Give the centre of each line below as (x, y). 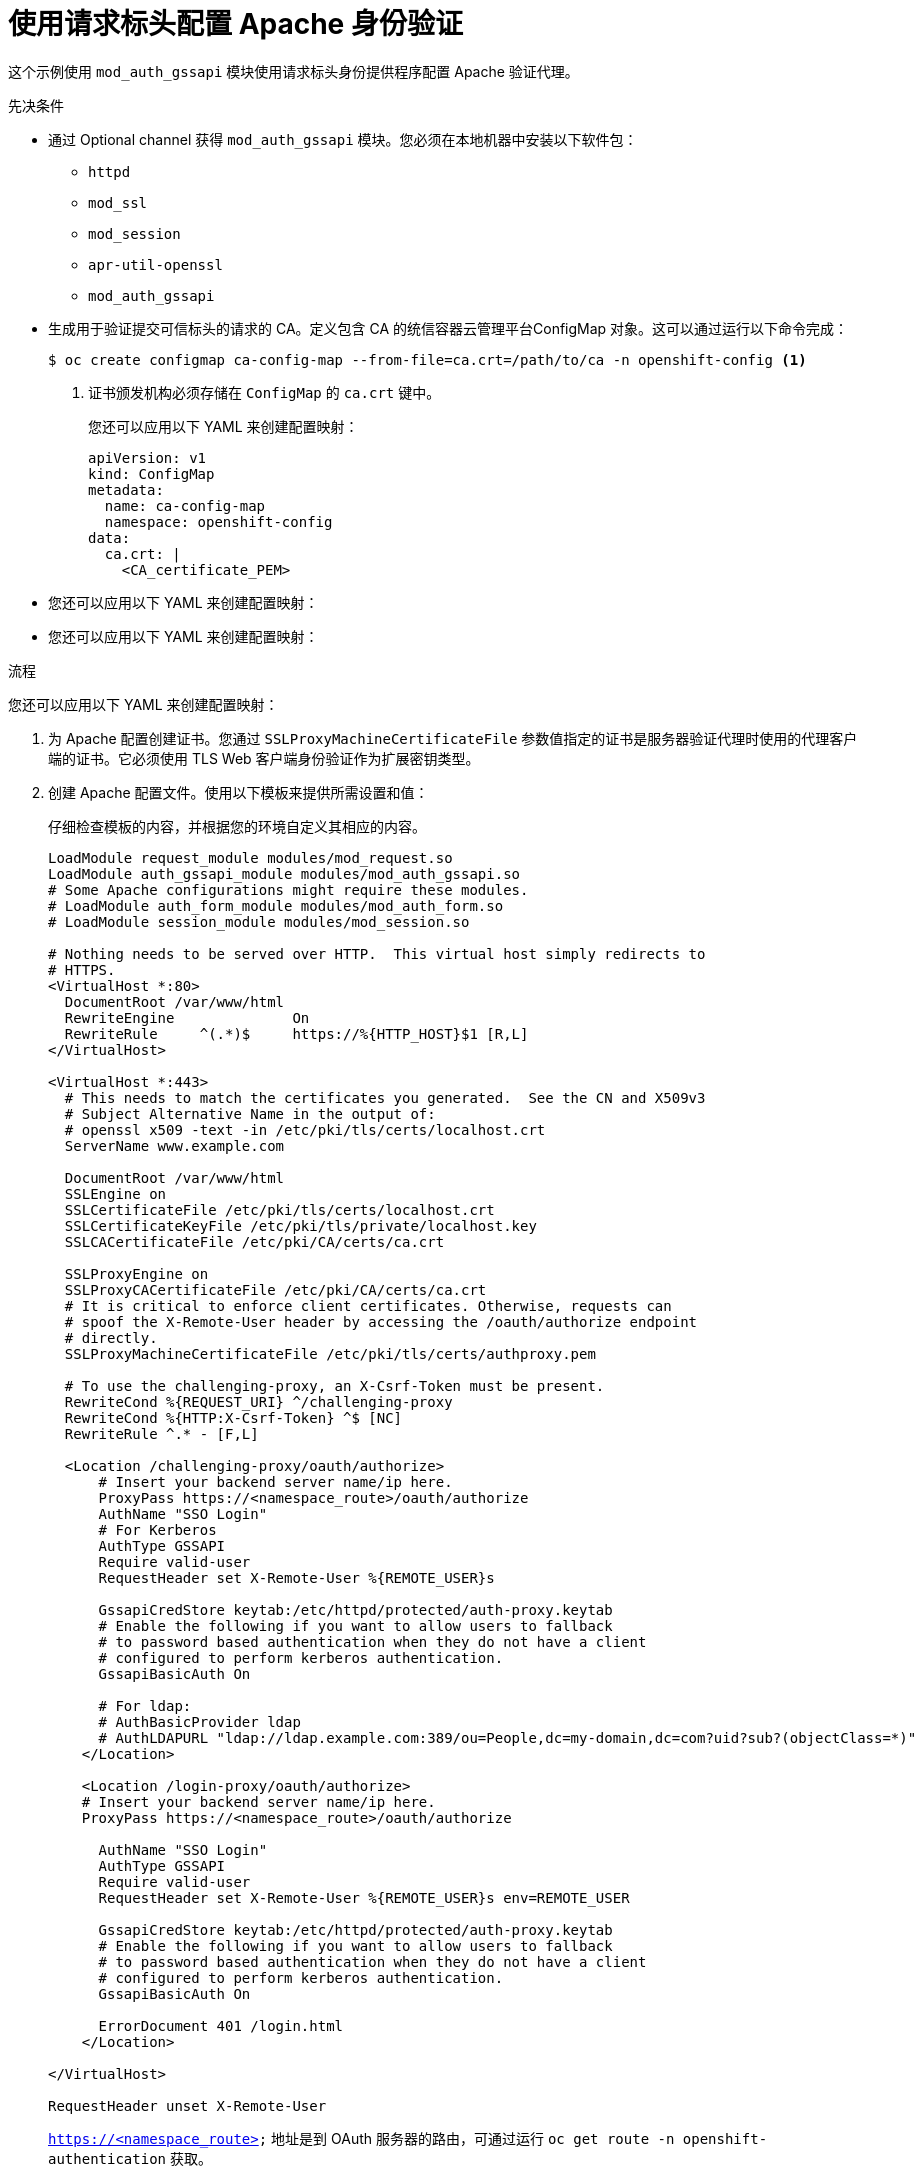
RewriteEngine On (187, 1017)
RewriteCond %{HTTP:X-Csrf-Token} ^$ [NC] (233, 1417)
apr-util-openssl (155, 264)
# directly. (111, 1337)
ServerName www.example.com (174, 1145)
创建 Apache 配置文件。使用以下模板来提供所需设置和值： (238, 792)
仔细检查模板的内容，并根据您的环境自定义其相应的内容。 (237, 826)
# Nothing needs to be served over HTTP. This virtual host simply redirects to (377, 953)
